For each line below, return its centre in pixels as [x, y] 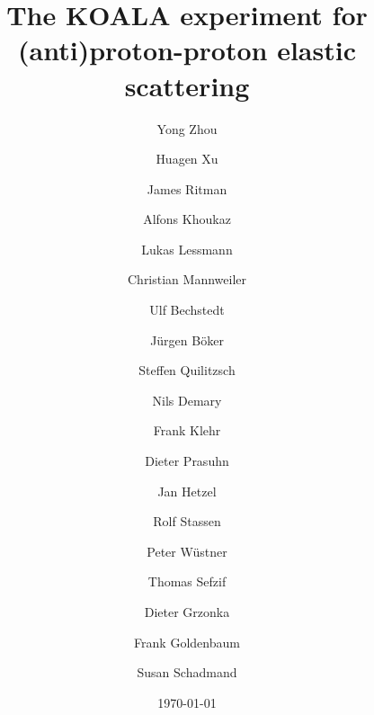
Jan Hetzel [187, 491]
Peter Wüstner [187, 551]
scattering [187, 85]
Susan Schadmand [187, 672]
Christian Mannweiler [187, 279]
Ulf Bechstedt [187, 310]
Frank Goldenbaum [187, 642]
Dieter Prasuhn [187, 461]
